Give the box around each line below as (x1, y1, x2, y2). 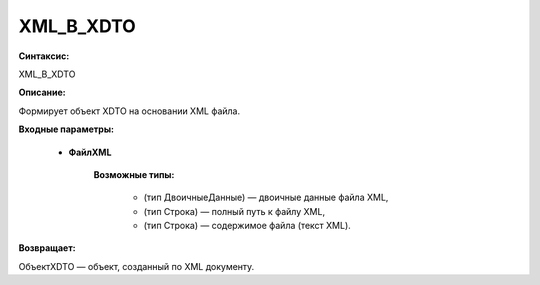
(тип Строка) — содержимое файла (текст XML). (143, 220, 352, 232)
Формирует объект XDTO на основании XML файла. (18, 105, 241, 117)
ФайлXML (68, 146, 112, 158)
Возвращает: (18, 242, 76, 254)
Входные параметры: (18, 123, 115, 135)
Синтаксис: (18, 50, 70, 62)
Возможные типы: (93, 168, 175, 180)
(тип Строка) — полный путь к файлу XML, (143, 205, 325, 217)
